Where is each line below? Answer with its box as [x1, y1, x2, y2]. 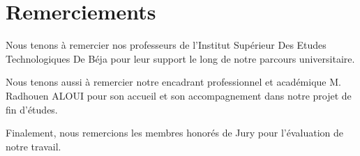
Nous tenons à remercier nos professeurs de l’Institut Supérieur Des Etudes [6, 38, 327, 52]
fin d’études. [6, 102, 58, 116]
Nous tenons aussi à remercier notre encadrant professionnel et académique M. [6, 75, 341, 89]
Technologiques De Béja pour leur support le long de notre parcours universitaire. [6, 51, 355, 65]
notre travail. [6, 139, 61, 153]
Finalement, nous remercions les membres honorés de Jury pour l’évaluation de [6, 125, 343, 140]
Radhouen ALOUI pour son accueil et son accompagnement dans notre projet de [6, 88, 352, 102]
